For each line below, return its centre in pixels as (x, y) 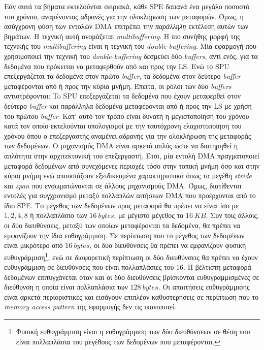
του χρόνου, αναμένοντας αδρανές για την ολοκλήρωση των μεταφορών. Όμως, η (124, 16)
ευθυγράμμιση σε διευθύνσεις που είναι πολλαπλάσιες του (89, 267)
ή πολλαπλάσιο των (59, 215)
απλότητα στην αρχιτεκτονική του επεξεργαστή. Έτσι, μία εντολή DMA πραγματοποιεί (132, 155)
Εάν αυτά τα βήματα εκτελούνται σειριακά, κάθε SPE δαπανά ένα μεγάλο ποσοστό (127, 6)
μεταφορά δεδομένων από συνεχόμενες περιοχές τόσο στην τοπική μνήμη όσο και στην (132, 165)
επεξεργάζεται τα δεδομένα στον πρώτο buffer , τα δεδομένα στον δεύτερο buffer (123, 76)
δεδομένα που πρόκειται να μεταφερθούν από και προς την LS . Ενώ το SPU (117, 66)
